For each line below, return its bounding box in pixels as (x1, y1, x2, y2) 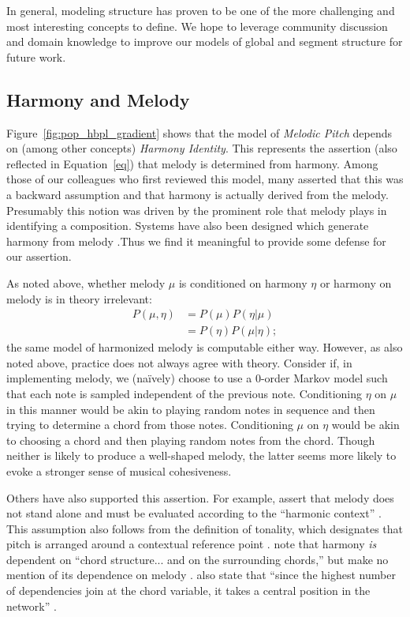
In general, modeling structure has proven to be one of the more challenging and (6, 2, 395, 18)
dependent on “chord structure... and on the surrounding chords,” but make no (6, 551, 389, 567)
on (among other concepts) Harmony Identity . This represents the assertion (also (6, 140, 397, 156)
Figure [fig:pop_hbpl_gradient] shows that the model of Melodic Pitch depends (6, 124, 392, 141)
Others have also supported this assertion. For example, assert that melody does (6, 489, 394, 506)
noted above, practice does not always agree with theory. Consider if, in (6, 354, 352, 371)
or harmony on (319, 274, 392, 291)
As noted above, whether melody (6, 274, 166, 291)
